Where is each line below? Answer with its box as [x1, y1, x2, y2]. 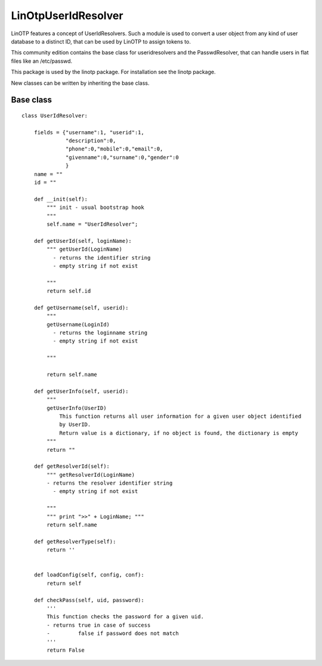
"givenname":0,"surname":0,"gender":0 [66, 154, 179, 161]
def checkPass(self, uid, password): [33, 597, 144, 603]
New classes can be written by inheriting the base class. [11, 79, 150, 87]
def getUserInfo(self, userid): [33, 388, 129, 394]
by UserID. [59, 421, 91, 428]
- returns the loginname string [52, 329, 148, 337]
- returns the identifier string [52, 254, 151, 261]
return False [47, 646, 85, 653]
